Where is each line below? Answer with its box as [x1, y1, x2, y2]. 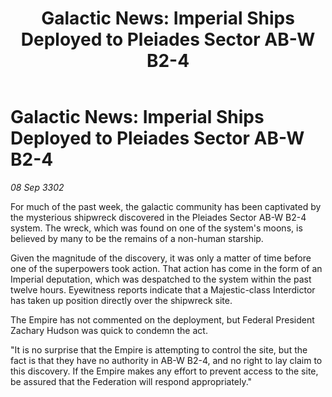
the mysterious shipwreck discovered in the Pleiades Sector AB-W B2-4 [10, 211, 307, 223]
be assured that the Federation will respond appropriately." [10, 375, 253, 387]
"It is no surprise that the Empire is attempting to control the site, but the [10, 343, 308, 356]
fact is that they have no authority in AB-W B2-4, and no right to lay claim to [10, 354, 323, 366]
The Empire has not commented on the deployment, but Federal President [10, 313, 315, 326]
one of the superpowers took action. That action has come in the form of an [10, 262, 323, 274]
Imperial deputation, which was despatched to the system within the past [10, 273, 312, 285]
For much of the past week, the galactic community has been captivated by [10, 200, 322, 212]
